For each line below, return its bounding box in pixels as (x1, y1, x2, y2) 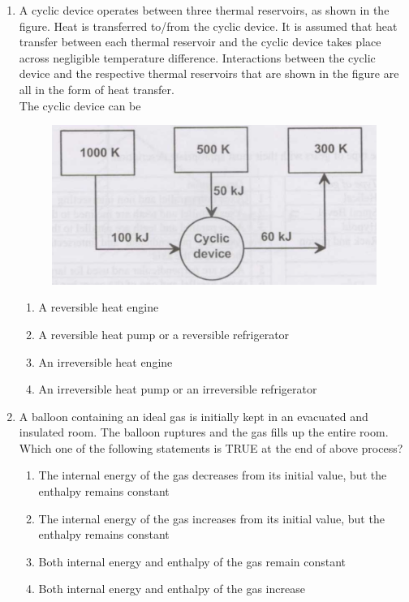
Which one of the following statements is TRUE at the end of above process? (19, 439, 403, 456)
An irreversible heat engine (38, 353, 173, 370)
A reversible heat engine (38, 299, 159, 316)
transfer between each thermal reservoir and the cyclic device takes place (19, 33, 381, 50)
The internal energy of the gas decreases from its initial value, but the (38, 467, 387, 484)
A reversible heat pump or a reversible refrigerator (38, 325, 290, 342)
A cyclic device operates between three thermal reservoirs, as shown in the (19, 2, 390, 18)
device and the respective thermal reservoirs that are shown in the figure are (19, 65, 399, 82)
